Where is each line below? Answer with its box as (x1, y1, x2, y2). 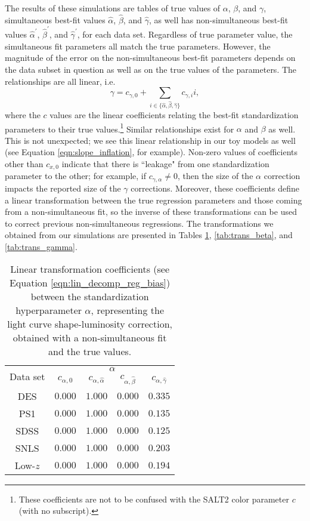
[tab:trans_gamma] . (5, 240, 77, 252)
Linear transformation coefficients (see (10, 262, 170, 276)
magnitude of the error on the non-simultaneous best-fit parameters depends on (5, 51, 296, 64)
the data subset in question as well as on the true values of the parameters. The (5, 63, 297, 75)
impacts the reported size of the (5, 181, 121, 194)
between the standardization (30, 289, 149, 304)
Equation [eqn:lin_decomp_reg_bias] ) (9, 276, 170, 290)
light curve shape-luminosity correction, (7, 317, 172, 331)
